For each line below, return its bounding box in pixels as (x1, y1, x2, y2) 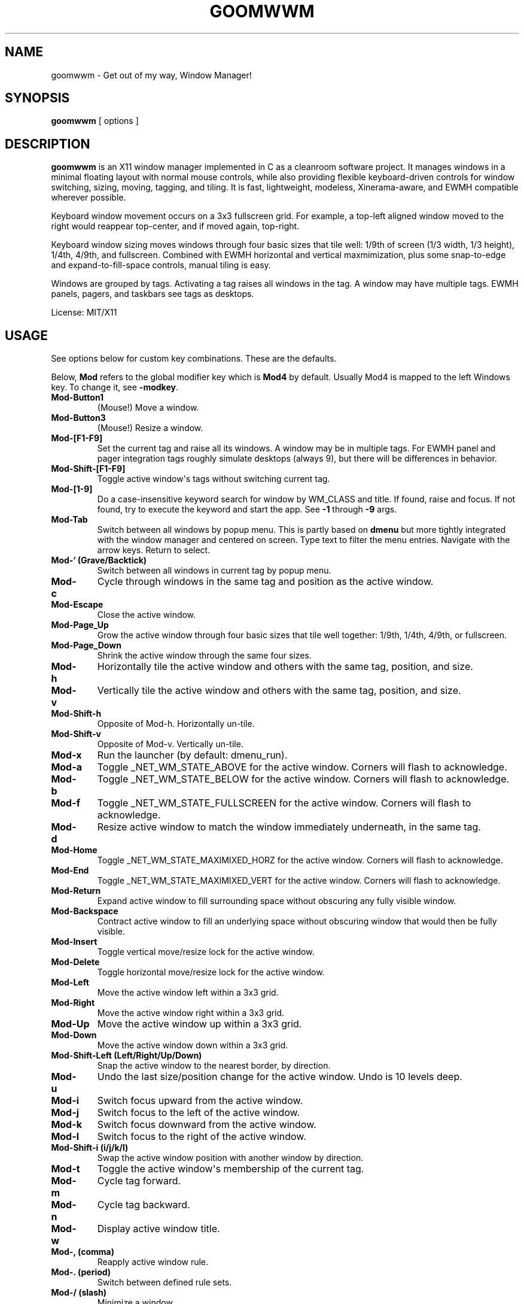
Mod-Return (51, 885, 101, 896)
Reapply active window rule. (97, 1257, 209, 1267)
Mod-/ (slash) (51, 1287, 107, 1298)
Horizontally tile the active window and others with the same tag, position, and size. (97, 660, 473, 673)
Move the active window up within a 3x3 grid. (97, 1018, 302, 1030)
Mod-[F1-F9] (51, 433, 103, 444)
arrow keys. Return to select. (97, 545, 211, 556)
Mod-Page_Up (51, 620, 109, 630)
